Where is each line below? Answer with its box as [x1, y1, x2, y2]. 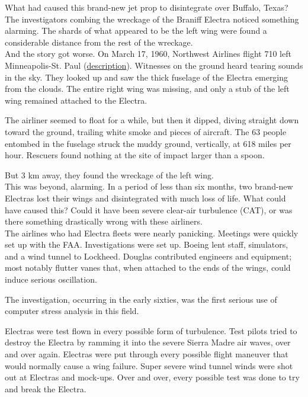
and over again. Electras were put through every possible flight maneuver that [5, 348, 288, 360]
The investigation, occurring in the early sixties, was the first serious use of [5, 293, 277, 305]
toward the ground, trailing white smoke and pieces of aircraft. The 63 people [5, 125, 287, 137]
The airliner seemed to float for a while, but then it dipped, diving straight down [5, 114, 299, 126]
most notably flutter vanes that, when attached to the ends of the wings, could [5, 261, 291, 274]
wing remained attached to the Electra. [5, 94, 147, 106]
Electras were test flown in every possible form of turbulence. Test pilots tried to [5, 324, 297, 337]
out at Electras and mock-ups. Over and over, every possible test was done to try [5, 371, 300, 383]
